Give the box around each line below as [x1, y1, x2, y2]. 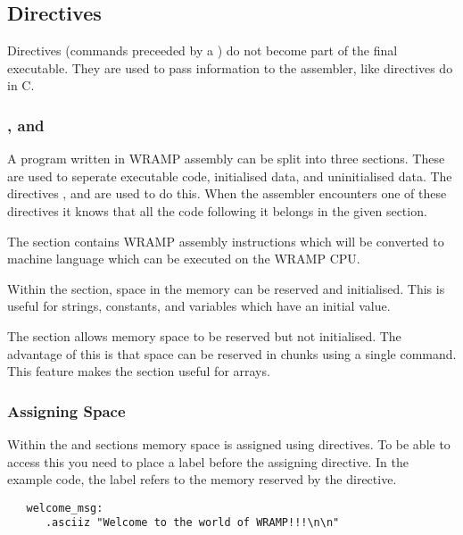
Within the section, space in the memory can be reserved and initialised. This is [7, 279, 445, 297]
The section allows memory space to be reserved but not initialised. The [7, 326, 401, 345]
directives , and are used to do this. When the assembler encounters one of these [7, 184, 447, 203]
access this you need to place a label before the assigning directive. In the [7, 452, 409, 471]
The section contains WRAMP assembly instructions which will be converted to [7, 231, 444, 250]
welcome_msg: [26, 501, 103, 514]
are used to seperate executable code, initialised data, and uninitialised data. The [7, 166, 452, 185]
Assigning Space [7, 399, 126, 422]
